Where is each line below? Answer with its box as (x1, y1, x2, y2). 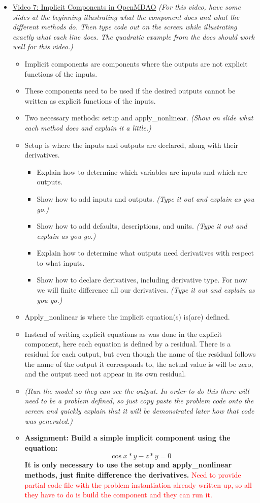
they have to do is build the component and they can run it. (24, 489, 212, 500)
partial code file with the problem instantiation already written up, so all (24, 479, 252, 490)
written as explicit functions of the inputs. (24, 95, 156, 106)
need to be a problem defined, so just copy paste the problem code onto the (24, 395, 254, 406)
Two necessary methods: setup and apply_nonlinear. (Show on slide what (24, 112, 253, 123)
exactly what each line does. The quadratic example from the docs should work (12, 31, 255, 42)
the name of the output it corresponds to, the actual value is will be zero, (24, 358, 253, 369)
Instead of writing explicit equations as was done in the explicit (24, 328, 222, 339)
